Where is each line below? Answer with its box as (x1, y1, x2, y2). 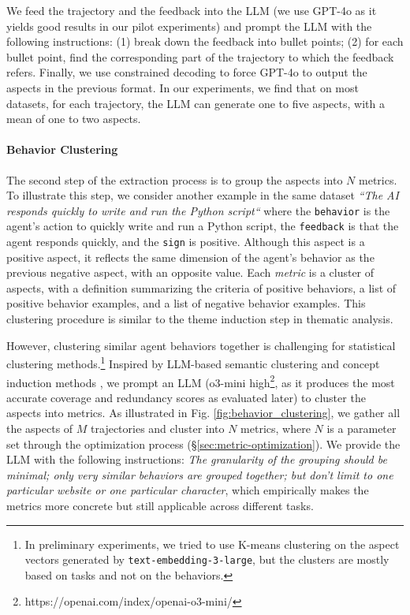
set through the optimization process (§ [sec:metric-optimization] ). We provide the (6, 435, 401, 452)
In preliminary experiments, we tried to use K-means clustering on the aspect (24, 535, 400, 552)
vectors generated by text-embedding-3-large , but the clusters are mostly (24, 551, 389, 568)
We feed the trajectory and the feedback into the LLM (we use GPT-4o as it (6, 2, 377, 18)
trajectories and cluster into (91, 419, 225, 436)
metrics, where (240, 419, 311, 436)
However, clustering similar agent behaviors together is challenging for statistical (6, 337, 396, 353)
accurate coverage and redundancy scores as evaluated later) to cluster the (6, 389, 366, 405)
